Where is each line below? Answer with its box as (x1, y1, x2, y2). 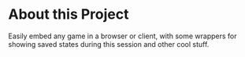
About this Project (8, 5, 129, 23)
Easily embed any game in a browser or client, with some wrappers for (8, 31, 237, 41)
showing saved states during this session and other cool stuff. (8, 39, 210, 48)
